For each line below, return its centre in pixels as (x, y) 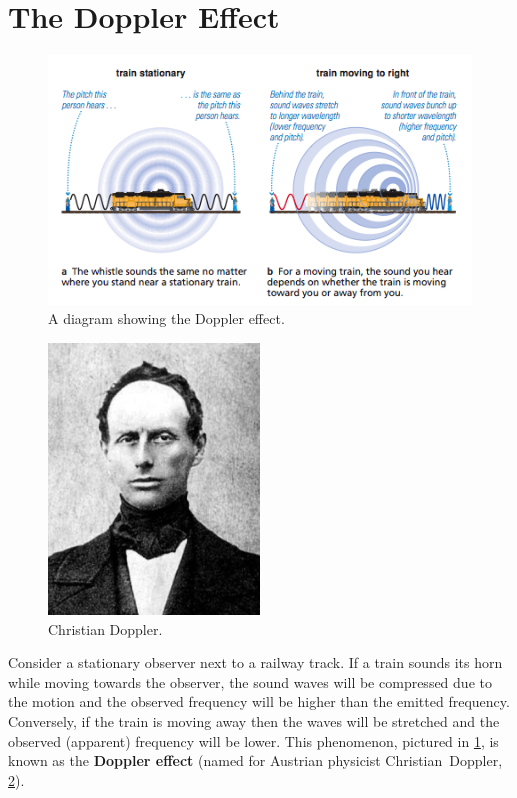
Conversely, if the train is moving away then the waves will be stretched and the (254, 720)
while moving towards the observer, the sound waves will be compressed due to (250, 681)
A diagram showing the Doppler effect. (166, 318)
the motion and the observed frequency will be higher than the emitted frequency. (259, 701)
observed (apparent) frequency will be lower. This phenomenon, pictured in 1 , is (253, 740)
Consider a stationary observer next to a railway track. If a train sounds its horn (255, 662)
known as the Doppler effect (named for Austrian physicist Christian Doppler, (255, 760)
